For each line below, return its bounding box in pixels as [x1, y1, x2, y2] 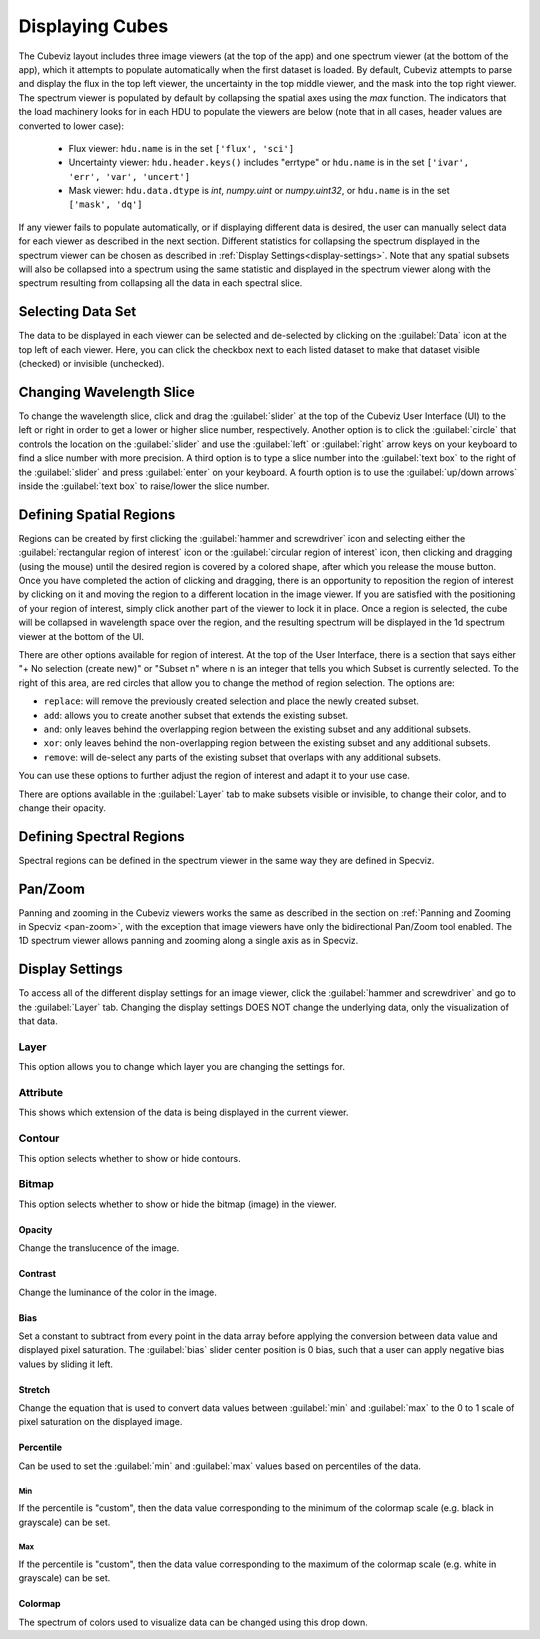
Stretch [18, 1383, 50, 1395]
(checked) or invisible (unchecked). [18, 358, 165, 370]
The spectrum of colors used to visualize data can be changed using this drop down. [18, 1616, 369, 1628]
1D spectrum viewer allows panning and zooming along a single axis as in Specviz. [18, 935, 359, 947]
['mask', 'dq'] [68, 199, 144, 210]
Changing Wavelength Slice [18, 383, 195, 400]
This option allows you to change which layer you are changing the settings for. [18, 1061, 345, 1073]
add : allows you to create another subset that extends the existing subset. [43, 709, 349, 721]
